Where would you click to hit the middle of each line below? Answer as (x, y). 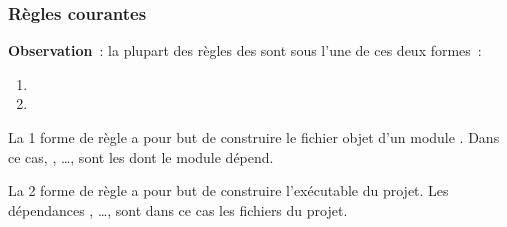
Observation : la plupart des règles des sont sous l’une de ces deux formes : (245, 50)
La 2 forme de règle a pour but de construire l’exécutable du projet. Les (228, 190)
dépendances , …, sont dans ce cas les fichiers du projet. (178, 209)
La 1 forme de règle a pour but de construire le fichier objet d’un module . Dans (254, 137)
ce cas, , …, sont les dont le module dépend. (141, 156)
